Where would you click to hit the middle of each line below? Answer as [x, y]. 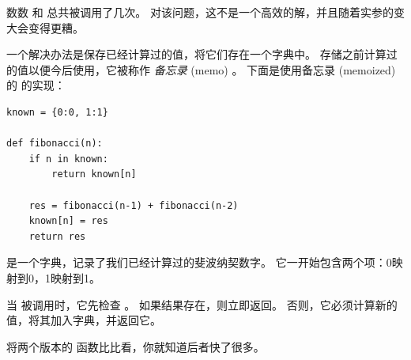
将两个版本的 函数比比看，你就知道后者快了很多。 [136, 346]
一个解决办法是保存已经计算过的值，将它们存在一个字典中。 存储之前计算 [196, 54]
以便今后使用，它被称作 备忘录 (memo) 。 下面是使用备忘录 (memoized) [212, 69]
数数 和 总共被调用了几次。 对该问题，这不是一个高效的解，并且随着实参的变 [205, 12]
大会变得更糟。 [45, 27]
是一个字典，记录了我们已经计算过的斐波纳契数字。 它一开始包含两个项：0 [199, 262]
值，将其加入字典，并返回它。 [84, 320]
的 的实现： [36, 85]
